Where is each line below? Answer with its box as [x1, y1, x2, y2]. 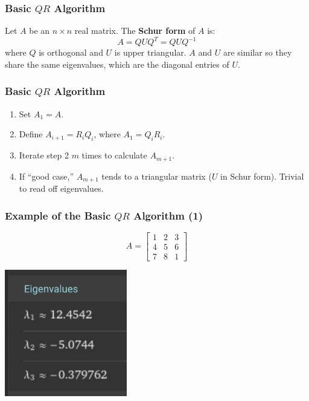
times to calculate [81, 149, 147, 161]
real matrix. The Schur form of [74, 24, 196, 37]
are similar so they [223, 46, 292, 59]
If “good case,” [19, 169, 74, 182]
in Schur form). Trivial [220, 169, 304, 182]
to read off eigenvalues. [19, 182, 104, 195]
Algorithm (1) [133, 207, 203, 223]
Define [19, 128, 43, 140]
